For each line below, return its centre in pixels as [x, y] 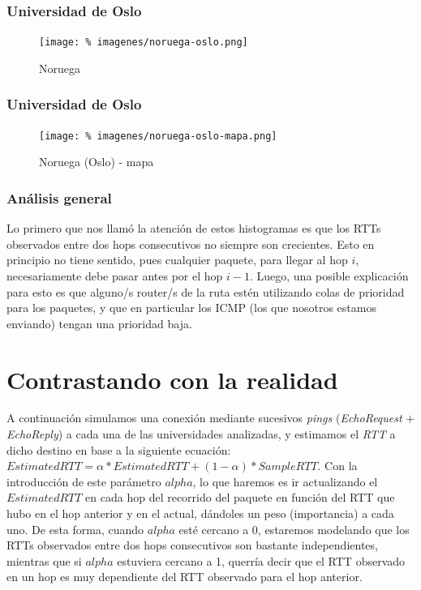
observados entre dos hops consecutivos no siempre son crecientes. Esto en [191, 244]
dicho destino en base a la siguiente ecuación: [119, 449]
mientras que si [44, 560]
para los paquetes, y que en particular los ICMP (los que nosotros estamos [191, 308]
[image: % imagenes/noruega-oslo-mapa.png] [158, 136]
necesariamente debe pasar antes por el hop [115, 275]
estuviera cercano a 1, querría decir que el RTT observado [261, 560]
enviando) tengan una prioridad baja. [99, 323]
